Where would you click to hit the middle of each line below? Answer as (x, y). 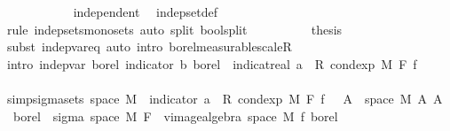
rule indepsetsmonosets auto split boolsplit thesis (174, 29)
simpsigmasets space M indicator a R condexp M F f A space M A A (225, 98)
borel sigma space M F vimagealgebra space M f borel (175, 116)
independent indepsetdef (145, 12)
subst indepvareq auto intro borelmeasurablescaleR (149, 46)
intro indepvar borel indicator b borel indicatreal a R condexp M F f (212, 63)
